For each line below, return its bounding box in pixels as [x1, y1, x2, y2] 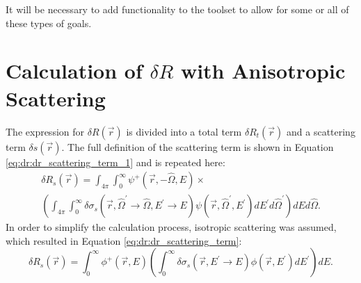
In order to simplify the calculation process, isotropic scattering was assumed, [6, 220, 337, 234]
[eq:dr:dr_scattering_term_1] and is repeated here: [6, 154, 225, 169]
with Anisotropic [180, 56, 346, 85]
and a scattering [287, 124, 355, 138]
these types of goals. [6, 15, 92, 30]
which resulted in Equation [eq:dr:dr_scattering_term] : [6, 233, 242, 248]
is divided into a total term [126, 124, 242, 138]
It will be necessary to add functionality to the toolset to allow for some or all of [6, 2, 349, 16]
